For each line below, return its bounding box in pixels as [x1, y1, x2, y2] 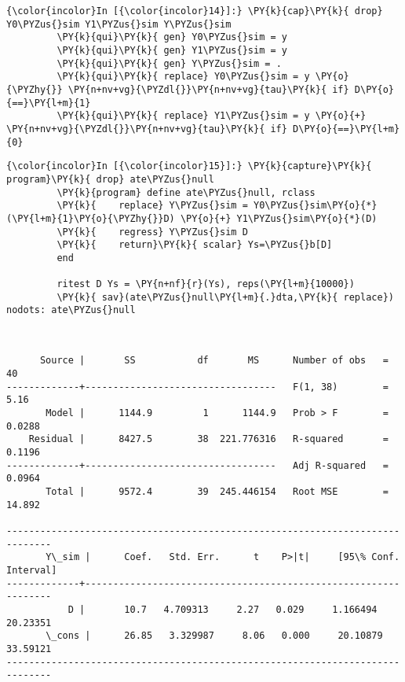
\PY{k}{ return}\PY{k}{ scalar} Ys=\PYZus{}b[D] [57, 239, 333, 251]
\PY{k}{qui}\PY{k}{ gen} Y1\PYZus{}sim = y [57, 44, 287, 56]
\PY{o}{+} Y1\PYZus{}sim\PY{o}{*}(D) [180, 212, 378, 224]
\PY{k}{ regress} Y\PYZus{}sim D [57, 226, 248, 238]
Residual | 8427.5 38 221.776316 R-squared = [28, 433, 389, 445]
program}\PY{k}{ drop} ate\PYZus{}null [6, 173, 214, 185]
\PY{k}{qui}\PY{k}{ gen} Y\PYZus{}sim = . [57, 57, 282, 69]
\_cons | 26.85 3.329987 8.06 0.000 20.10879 [46, 630, 383, 642]
